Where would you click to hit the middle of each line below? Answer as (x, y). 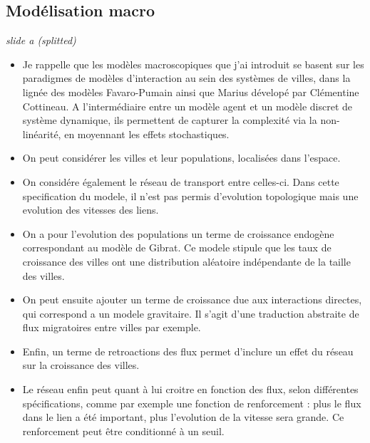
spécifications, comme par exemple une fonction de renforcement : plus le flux (192, 403)
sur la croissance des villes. (81, 365)
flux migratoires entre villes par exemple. (112, 327)
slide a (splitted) (41, 40)
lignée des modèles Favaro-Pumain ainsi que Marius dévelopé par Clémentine (191, 92)
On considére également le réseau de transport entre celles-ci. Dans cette (181, 181)
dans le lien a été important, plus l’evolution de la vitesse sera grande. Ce (183, 417)
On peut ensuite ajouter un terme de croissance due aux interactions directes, (192, 299)
